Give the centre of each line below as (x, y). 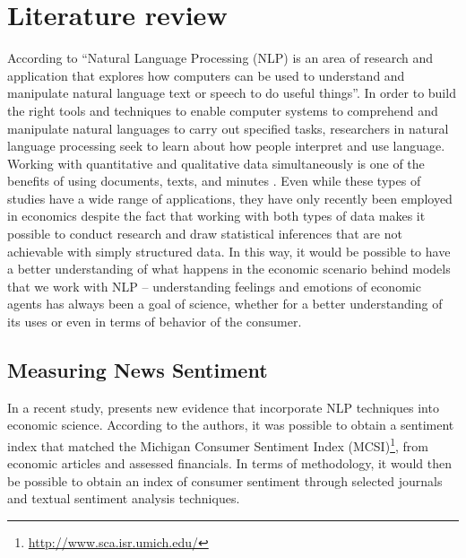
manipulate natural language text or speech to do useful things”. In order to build (232, 93)
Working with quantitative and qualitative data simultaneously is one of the (216, 163)
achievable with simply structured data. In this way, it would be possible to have (229, 251)
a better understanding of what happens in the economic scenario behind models (229, 269)
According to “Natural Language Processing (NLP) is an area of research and (220, 58)
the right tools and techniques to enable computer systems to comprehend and (223, 110)
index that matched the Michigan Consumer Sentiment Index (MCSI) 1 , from (218, 445)
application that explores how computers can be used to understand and (206, 75)
